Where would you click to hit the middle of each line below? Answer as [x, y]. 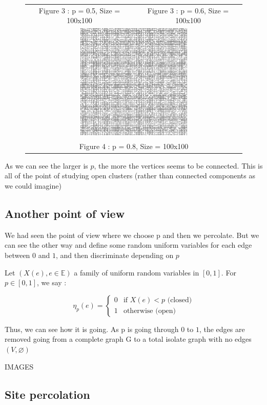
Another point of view [65, 213]
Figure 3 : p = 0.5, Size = [79, 10]
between [17, 255]
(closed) [180, 300]
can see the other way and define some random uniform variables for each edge [128, 245]
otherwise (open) [149, 311]
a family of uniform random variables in [137, 272]
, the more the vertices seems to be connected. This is [178, 165]
